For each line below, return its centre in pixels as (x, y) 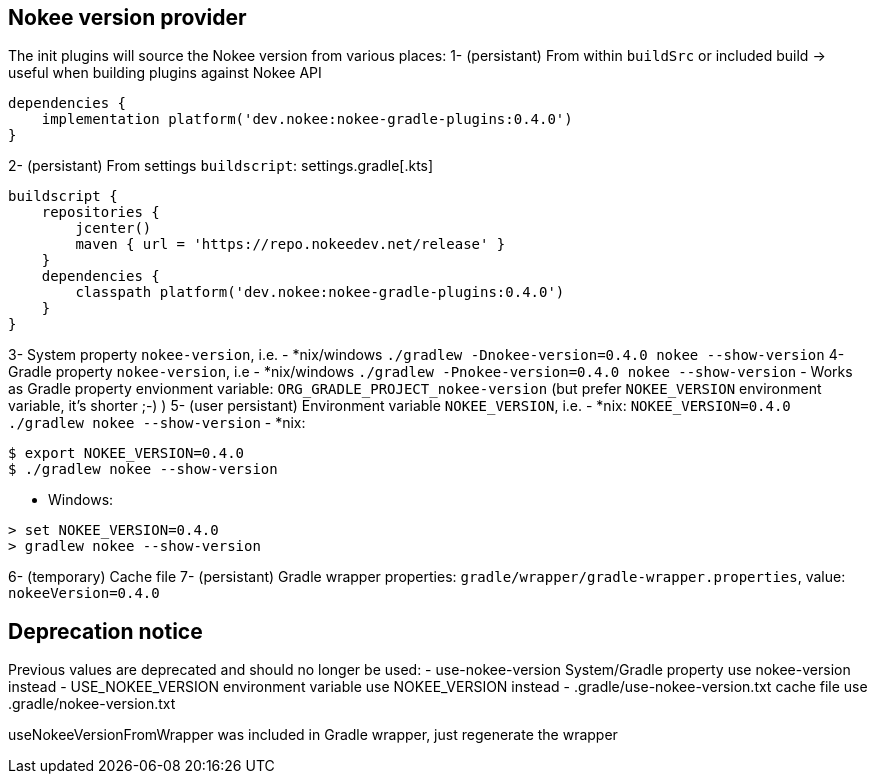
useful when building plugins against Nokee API (165, 73)
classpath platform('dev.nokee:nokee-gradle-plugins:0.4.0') (320, 292)
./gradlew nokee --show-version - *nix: (157, 423)
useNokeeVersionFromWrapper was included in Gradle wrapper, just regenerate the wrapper (313, 735)
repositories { (100, 212)
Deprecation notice (105, 631)
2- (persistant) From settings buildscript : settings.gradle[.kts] (221, 166)
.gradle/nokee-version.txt (92, 704)
